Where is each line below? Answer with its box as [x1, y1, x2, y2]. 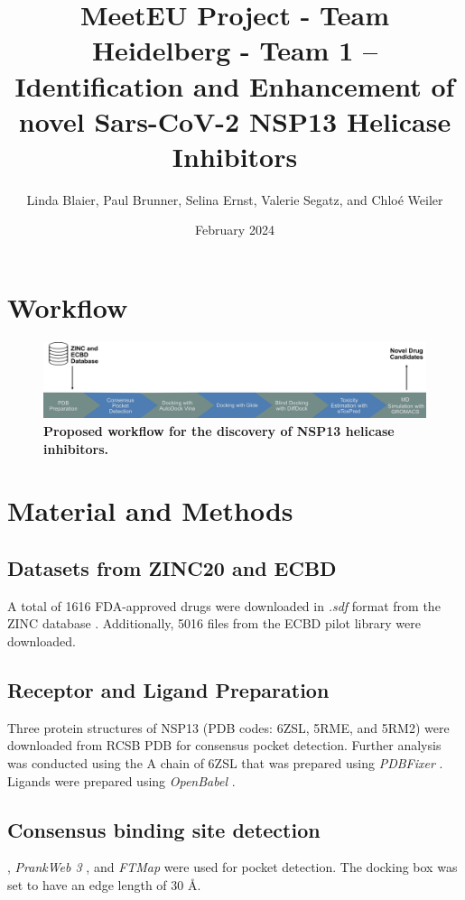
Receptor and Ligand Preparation [7, 676, 330, 703]
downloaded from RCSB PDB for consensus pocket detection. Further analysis [7, 736, 442, 755]
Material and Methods [7, 492, 293, 529]
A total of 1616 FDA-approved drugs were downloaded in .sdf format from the [7, 596, 441, 615]
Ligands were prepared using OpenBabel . [7, 771, 236, 790]
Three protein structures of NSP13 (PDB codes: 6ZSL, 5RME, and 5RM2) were [7, 718, 450, 737]
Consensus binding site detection [7, 815, 321, 843]
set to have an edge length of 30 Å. [7, 875, 201, 894]
